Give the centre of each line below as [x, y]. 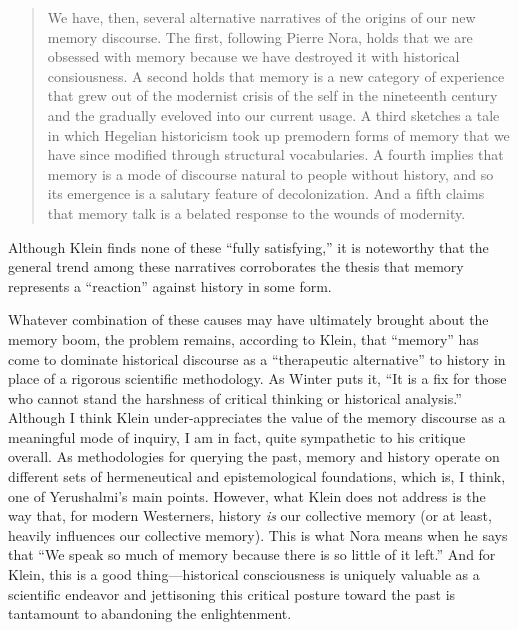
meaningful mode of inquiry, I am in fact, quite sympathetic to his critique [237, 436]
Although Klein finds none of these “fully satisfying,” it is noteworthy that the [248, 246]
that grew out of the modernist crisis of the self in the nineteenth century [272, 95]
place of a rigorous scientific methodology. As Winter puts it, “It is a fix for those [257, 378]
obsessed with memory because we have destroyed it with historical [253, 56]
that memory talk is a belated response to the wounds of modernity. [256, 212]
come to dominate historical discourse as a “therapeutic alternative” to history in [257, 358]
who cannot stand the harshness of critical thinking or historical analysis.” [235, 397]
